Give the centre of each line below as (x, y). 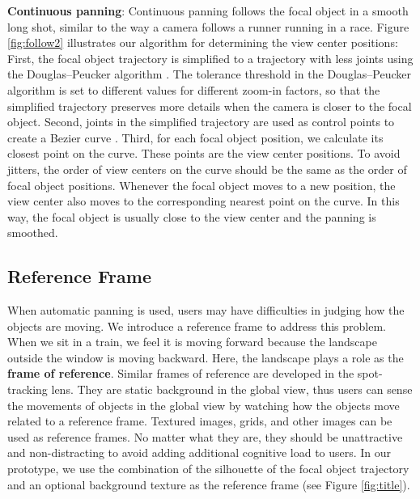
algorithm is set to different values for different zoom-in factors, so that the (194, 89)
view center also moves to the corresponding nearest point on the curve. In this (204, 201)
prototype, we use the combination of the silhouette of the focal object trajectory (208, 469)
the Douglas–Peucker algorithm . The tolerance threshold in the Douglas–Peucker (209, 74)
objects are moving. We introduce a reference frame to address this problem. (197, 326)
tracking (28, 389)
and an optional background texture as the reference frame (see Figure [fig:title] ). (209, 484)
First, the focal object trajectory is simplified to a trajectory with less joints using (210, 58)
